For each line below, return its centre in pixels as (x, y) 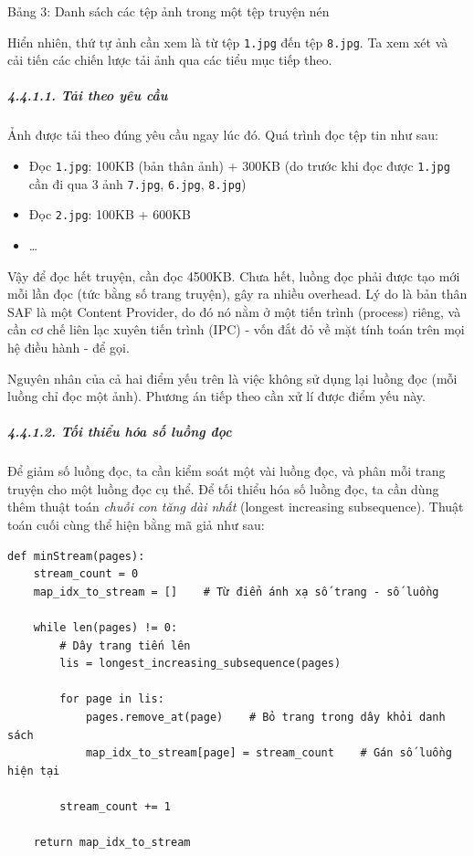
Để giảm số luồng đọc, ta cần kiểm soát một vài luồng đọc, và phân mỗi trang (226, 471)
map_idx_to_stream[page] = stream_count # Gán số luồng (269, 753)
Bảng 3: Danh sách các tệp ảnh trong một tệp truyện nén (169, 11)
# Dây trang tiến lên (125, 645)
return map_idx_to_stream (112, 843)
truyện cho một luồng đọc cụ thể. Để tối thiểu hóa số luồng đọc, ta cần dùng (223, 488)
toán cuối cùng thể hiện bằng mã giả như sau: (136, 525)
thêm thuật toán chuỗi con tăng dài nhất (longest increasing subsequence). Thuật (236, 507)
